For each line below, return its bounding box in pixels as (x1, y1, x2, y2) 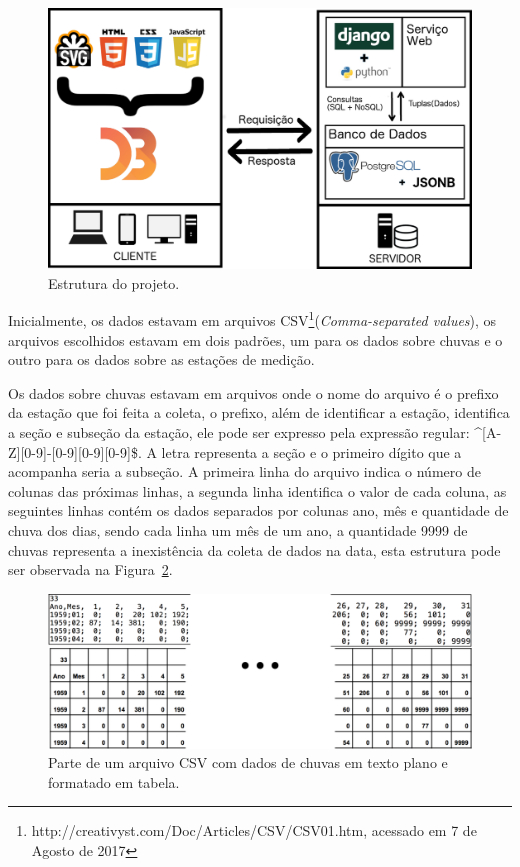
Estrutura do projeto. (48, 272, 180, 293)
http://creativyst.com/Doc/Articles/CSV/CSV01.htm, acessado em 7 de (31, 820, 477, 841)
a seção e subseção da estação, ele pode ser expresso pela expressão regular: (8, 422, 470, 443)
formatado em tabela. (48, 771, 180, 792)
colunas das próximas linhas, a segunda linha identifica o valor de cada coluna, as (8, 480, 507, 501)
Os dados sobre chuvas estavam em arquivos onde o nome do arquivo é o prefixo (8, 382, 499, 403)
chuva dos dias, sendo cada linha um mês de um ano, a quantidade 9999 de (8, 520, 468, 541)
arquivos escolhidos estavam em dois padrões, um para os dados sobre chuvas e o (8, 329, 503, 350)
